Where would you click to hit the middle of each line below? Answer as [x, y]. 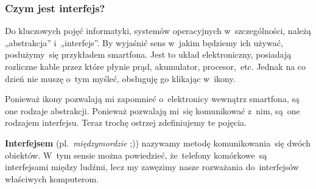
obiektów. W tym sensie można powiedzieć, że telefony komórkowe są [136, 155]
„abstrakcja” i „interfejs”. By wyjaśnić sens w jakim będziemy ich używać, [144, 42]
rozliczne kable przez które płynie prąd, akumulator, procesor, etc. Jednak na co [156, 66]
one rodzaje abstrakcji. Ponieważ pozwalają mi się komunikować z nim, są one [153, 110]
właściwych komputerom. [52, 178]
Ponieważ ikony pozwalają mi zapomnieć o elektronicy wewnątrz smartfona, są [152, 99]
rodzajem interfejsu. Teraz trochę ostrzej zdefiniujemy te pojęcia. [126, 122]
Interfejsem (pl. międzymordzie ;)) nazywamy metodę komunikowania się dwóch [158, 143]
